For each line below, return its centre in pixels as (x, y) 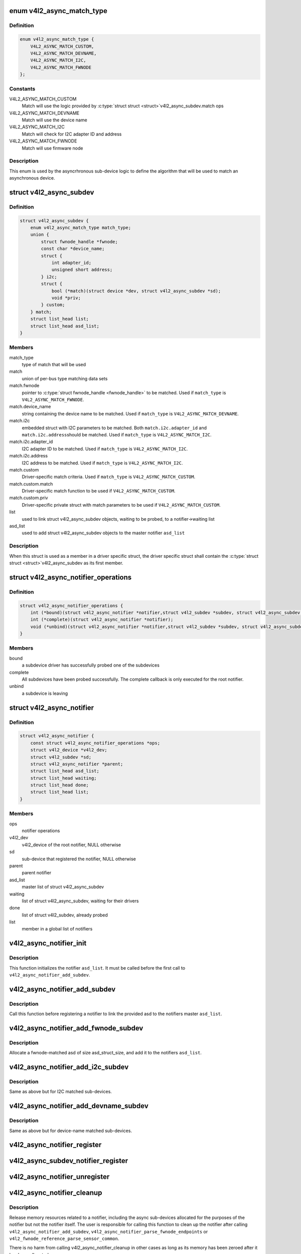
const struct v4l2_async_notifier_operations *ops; (95, 743)
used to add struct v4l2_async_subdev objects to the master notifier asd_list (103, 533)
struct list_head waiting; (64, 778)
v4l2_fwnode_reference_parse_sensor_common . (64, 1238)
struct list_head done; (59, 785)
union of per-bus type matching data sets (65, 378)
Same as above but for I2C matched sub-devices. (61, 1091)
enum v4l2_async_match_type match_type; (81, 228)
